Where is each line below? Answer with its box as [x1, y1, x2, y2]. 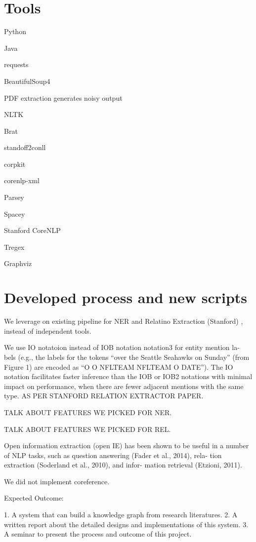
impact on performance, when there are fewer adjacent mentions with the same [4, 381, 244, 391]
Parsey [4, 192, 24, 202]
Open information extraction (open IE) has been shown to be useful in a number [4, 440, 249, 451]
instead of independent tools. [4, 325, 91, 336]
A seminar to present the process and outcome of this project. [4, 529, 192, 539]
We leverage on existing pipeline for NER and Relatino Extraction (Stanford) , [4, 316, 243, 326]
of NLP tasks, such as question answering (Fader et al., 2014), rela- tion [4, 450, 222, 460]
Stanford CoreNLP [4, 225, 61, 235]
